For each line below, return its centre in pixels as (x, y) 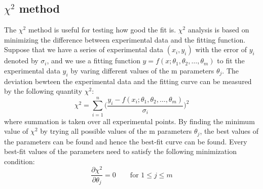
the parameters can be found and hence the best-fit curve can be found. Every (126, 141)
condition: (20, 161)
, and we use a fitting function (93, 61)
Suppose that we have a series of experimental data (84, 49)
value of (16, 131)
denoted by (21, 61)
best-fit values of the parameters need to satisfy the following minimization (120, 151)
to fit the (231, 61)
